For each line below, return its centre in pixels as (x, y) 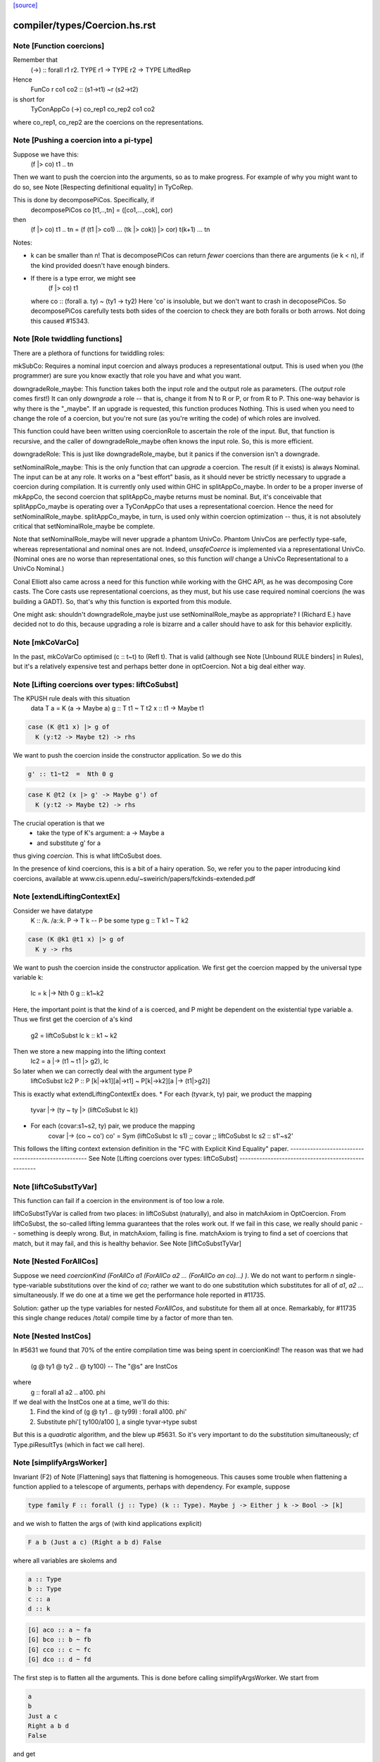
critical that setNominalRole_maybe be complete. (84, 526)
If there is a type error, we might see (83, 278)
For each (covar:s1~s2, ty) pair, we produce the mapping (113, 1126)
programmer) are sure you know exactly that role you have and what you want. (127, 376)
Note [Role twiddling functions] (68, 339)
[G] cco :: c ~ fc (59, 1650)
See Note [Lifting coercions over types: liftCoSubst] (163, 1159)
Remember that (35, 60)
